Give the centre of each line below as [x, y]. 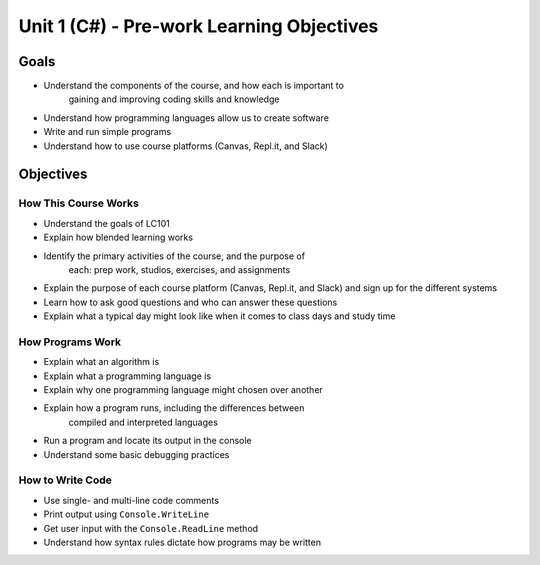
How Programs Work [70, 342]
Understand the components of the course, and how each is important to [194, 86]
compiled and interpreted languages [143, 422]
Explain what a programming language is [127, 376]
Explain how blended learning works [118, 237]
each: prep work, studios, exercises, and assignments [179, 269]
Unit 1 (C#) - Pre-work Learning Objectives [198, 26]
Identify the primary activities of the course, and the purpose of [174, 256]
